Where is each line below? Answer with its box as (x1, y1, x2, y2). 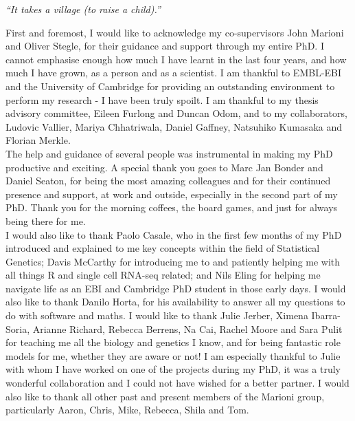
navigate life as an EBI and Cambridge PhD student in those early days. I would (5, 281, 346, 295)
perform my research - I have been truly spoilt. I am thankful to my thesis (5, 92, 319, 107)
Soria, (5, 321, 30, 336)
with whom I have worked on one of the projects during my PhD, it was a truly (5, 362, 341, 376)
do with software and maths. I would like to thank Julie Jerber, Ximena (5, 308, 308, 323)
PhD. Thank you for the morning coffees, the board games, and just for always (5, 200, 338, 215)
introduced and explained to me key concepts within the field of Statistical (5, 241, 320, 255)
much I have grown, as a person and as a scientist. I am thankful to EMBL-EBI (5, 65, 342, 80)
